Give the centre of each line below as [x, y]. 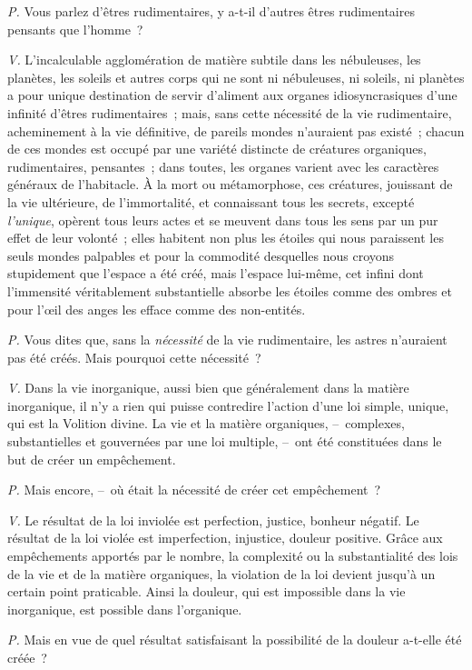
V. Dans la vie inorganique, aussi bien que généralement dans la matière [208, 388]
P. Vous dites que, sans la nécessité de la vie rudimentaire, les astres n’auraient [227, 340]
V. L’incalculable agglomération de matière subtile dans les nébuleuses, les [214, 60]
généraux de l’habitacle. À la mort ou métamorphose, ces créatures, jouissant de [230, 184]
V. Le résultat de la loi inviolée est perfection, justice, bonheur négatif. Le [213, 520]
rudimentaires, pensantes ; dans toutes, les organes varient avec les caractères [223, 166]
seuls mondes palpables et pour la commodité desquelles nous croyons [201, 255]
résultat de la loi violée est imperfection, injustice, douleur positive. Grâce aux [225, 538]
